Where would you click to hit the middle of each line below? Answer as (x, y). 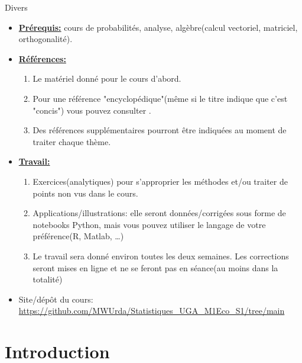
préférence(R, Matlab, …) (78, 236)
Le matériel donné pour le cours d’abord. (107, 78)
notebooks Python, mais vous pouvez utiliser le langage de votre (149, 224)
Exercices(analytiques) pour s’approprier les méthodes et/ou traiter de (160, 181)
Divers (16, 7)
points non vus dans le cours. (85, 193)
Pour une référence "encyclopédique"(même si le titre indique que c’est (160, 98)
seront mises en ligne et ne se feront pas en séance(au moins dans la (155, 267)
